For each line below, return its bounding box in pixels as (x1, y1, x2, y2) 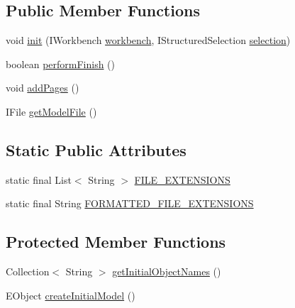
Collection (6, 264, 50, 279)
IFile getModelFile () (6, 104, 97, 119)
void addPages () (6, 80, 79, 95)
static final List (6, 172, 72, 187)
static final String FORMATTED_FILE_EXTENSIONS (6, 196, 254, 211)
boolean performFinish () (6, 56, 116, 71)
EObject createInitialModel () (6, 287, 135, 302)
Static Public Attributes (6, 138, 187, 160)
